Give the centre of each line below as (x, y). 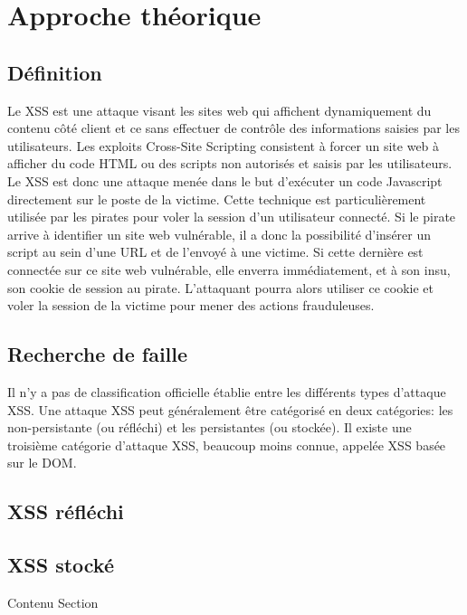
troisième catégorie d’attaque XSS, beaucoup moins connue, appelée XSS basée (227, 445)
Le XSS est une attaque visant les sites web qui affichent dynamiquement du (219, 110)
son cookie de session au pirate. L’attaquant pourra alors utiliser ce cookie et (221, 287)
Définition (55, 72)
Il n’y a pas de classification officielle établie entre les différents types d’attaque (227, 391)
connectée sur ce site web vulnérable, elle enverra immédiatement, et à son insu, (229, 269)
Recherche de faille (98, 354)
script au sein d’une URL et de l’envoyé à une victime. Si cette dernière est (215, 252)
